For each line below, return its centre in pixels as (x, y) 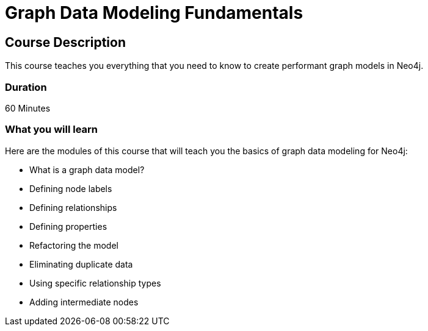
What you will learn (52, 130)
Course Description (65, 42)
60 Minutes (28, 108)
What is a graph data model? (87, 169)
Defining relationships (73, 207)
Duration (26, 87)
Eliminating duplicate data (81, 264)
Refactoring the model (74, 245)
